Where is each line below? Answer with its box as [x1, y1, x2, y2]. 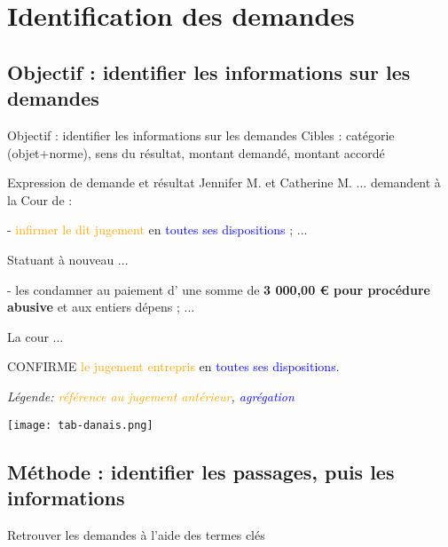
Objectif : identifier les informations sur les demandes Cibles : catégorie [7, 125, 395, 144]
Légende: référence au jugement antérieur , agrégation [7, 386, 295, 405]
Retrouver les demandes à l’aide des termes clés [7, 525, 265, 543]
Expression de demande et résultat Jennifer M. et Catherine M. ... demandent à [7, 173, 441, 192]
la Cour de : [7, 190, 73, 209]
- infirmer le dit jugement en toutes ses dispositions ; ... [7, 220, 308, 239]
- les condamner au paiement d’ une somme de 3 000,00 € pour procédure [7, 280, 430, 298]
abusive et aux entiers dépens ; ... [7, 297, 195, 316]
